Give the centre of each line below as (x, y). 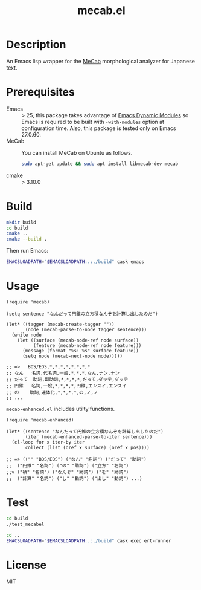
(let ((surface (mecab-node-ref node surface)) (78, 340)
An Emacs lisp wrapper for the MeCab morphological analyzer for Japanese (101, 61)
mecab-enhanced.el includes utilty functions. (61, 409)
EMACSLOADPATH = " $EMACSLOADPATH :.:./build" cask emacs (75, 262)
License (27, 565)
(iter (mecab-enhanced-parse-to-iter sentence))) (89, 437)
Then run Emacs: (27, 251)
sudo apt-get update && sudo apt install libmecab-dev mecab (100, 164)
